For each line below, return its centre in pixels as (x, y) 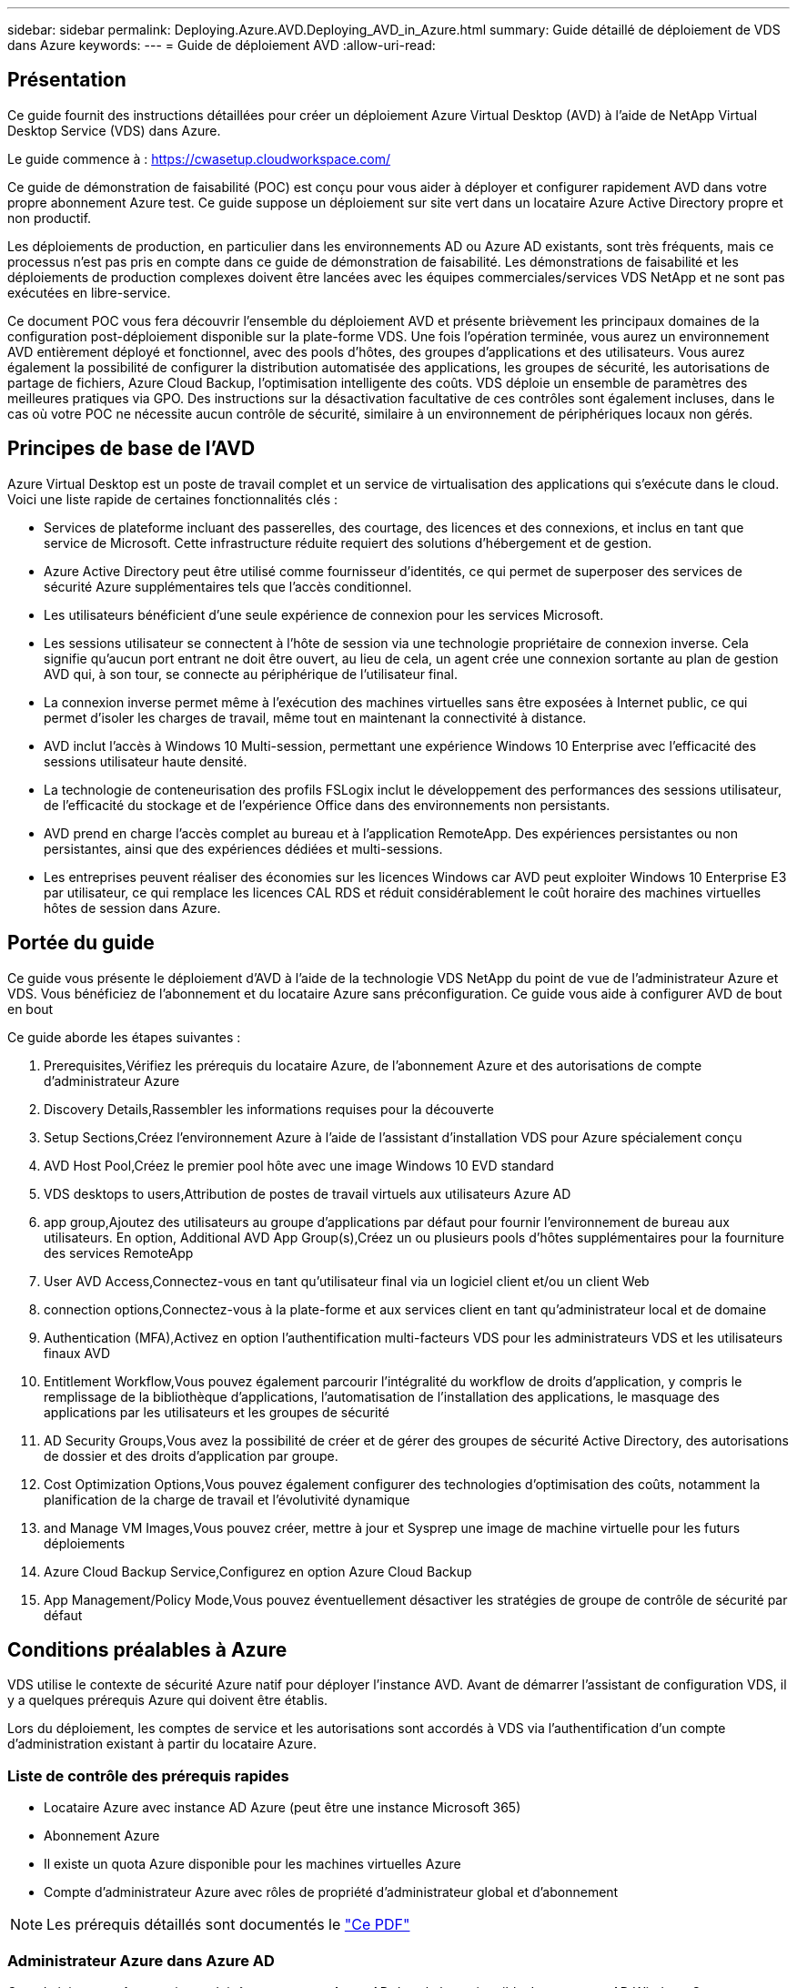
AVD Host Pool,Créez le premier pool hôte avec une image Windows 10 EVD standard (299, 1165)
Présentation (67, 80)
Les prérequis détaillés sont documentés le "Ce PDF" (228, 1925)
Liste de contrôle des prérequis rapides (148, 1775)
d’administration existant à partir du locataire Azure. (162, 1744)
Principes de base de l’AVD (131, 449)
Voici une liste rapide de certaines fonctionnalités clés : (173, 499)
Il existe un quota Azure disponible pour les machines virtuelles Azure (252, 1864)
